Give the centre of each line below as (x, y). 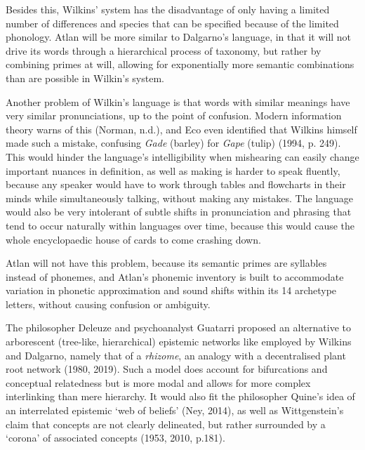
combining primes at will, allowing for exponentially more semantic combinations (180, 64)
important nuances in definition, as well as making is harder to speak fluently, (173, 170)
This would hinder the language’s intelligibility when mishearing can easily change (182, 156)
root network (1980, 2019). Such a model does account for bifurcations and (167, 369)
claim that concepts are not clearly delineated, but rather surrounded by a (166, 424)
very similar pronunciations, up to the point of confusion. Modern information (174, 115)
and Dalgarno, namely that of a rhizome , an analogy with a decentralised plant (176, 355)
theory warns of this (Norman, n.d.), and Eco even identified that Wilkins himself (181, 129)
